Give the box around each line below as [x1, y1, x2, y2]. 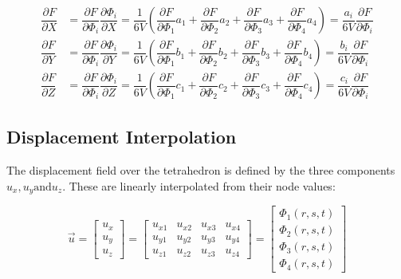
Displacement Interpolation [6, 124, 237, 149]
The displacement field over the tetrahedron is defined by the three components [6, 162, 395, 179]
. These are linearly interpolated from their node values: [62, 177, 336, 194]
